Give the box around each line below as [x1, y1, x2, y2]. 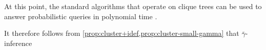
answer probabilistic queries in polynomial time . [4, 11, 157, 21]
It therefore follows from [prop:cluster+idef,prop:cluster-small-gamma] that [4, 28, 239, 38]
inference [4, 37, 32, 48]
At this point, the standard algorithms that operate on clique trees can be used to [4, 1, 262, 11]
